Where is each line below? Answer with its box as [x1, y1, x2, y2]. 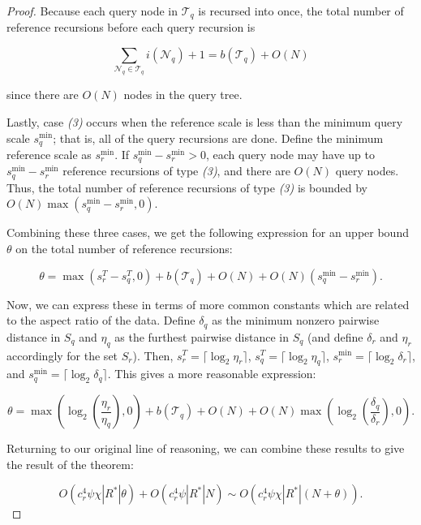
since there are [6, 86, 79, 103]
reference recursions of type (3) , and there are [62, 162, 290, 179]
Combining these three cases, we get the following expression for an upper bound [6, 224, 409, 241]
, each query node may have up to [205, 145, 376, 162]
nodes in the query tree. [123, 86, 243, 103]
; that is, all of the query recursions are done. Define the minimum [53, 129, 384, 146]
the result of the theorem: [6, 455, 134, 472]
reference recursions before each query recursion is [6, 19, 256, 36]
